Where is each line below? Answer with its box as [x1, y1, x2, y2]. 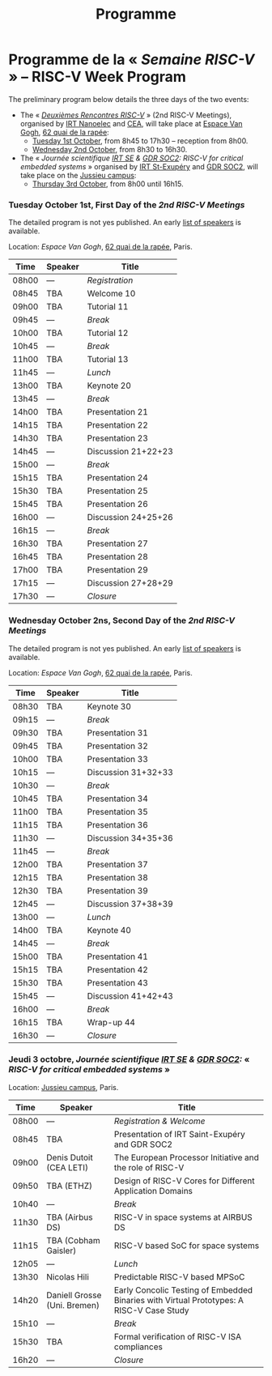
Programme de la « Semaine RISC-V [8, 50, 255, 69]
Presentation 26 [87, 499, 148, 510]
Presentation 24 [87, 472, 148, 484]
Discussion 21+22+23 [87, 446, 174, 458]
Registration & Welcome [113, 1115, 206, 1127]
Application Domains [113, 1185, 193, 1196]
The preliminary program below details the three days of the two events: [8, 94, 249, 104]
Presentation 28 [87, 552, 148, 563]
